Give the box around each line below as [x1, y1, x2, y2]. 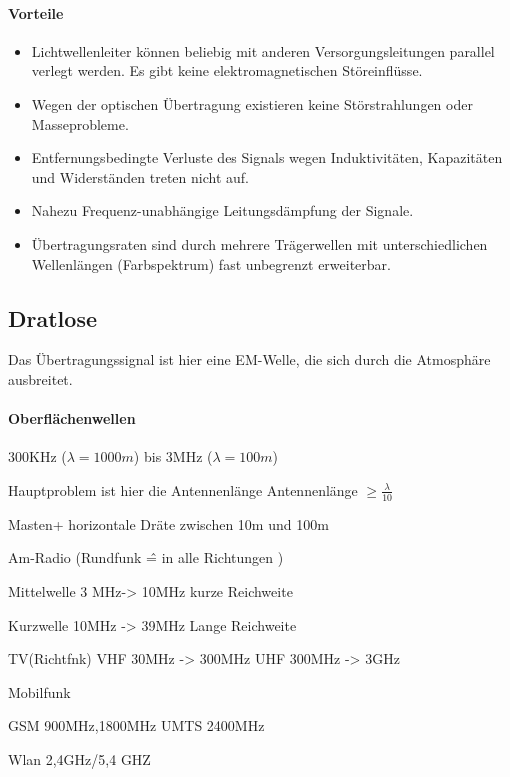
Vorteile [8, 2, 64, 23]
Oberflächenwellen [8, 408, 136, 429]
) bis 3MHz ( [133, 446, 213, 467]
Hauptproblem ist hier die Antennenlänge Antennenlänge [8, 479, 358, 500]
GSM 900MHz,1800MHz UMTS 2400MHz [8, 715, 265, 736]
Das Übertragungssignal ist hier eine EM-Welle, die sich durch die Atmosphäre [8, 349, 491, 370]
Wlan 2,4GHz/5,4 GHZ [8, 748, 151, 769]
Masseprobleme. [31, 113, 129, 134]
